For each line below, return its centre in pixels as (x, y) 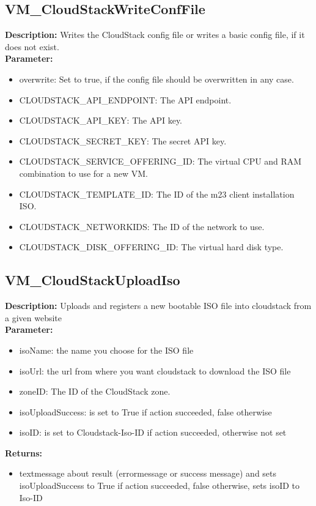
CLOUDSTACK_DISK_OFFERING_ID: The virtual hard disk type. (151, 247)
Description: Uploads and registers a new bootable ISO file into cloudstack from (158, 306)
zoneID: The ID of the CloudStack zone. (95, 391)
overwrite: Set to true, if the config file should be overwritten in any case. (156, 79)
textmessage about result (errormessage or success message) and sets (148, 473)
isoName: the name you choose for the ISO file (106, 350)
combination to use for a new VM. (83, 173)
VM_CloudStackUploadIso (93, 280)
